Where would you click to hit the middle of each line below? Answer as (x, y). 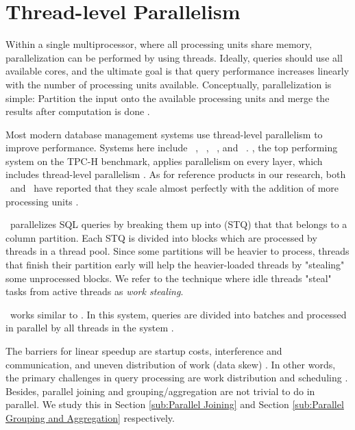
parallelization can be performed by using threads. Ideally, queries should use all (174, 57)
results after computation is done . (78, 111)
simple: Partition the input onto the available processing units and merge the (168, 98)
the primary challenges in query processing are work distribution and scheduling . (177, 378)
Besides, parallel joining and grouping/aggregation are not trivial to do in (160, 391)
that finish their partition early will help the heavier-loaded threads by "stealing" (175, 265)
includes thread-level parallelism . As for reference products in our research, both (176, 174)
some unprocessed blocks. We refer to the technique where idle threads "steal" (169, 278)
